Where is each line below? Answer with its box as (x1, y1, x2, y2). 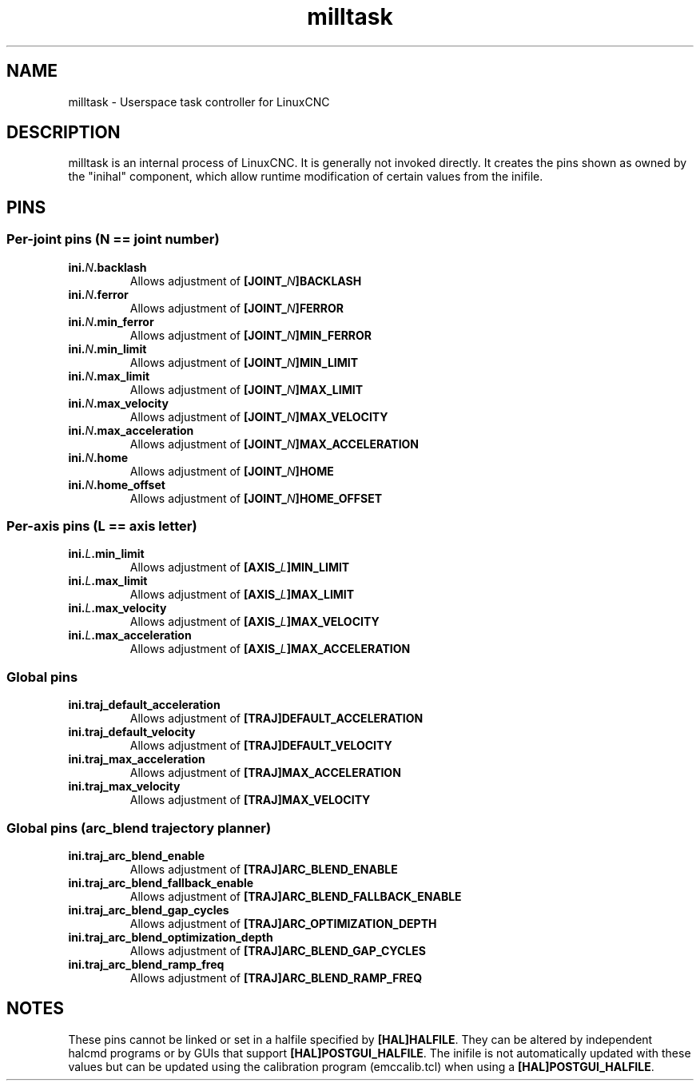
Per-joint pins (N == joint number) (6, 231, 220, 248)
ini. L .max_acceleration (68, 628, 192, 643)
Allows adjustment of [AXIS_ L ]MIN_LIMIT (129, 560, 350, 575)
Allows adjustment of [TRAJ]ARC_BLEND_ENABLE (129, 862, 398, 876)
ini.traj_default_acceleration (68, 698, 221, 712)
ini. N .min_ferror (68, 314, 154, 328)
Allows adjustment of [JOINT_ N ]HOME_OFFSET (129, 491, 383, 505)
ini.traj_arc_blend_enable (68, 848, 205, 862)
